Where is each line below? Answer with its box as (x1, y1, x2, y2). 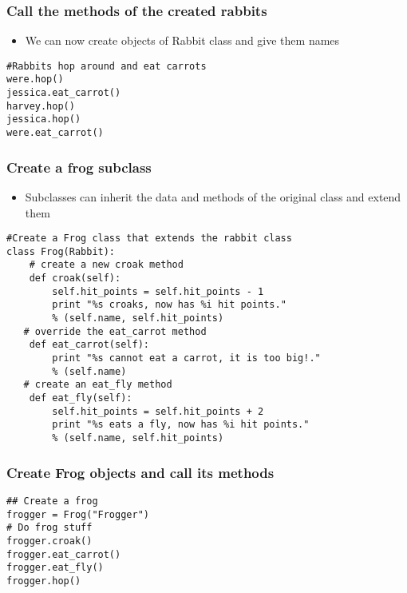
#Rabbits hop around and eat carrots (6, 60, 207, 72)
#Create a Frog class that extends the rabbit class (6, 233, 292, 245)
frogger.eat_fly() (6, 562, 104, 574)
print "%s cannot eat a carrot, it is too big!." (52, 352, 321, 364)
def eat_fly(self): (29, 392, 132, 404)
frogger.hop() (6, 575, 81, 587)
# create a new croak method (29, 259, 184, 271)
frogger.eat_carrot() (6, 548, 121, 560)
